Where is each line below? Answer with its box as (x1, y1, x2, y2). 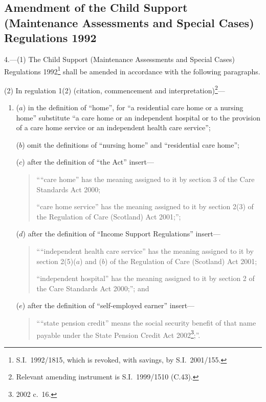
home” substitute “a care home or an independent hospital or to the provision (16, 112, 261, 123)
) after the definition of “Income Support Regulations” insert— (23, 228, 220, 239)
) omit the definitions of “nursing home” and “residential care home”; (22, 139, 239, 150)
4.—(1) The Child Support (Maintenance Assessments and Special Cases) (4, 53, 235, 64)
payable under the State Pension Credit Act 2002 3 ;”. (36, 328, 201, 340)
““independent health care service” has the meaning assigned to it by (36, 246, 254, 256)
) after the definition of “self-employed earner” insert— (22, 300, 195, 311)
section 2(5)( (36, 255, 76, 266)
